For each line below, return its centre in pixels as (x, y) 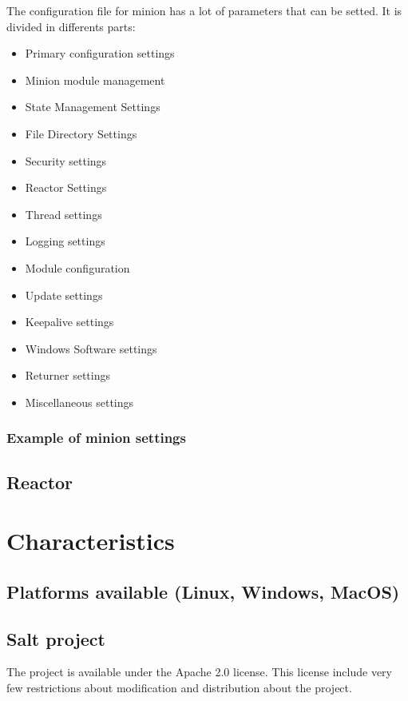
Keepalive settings (69, 322)
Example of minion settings (96, 438)
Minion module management (95, 80)
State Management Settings (93, 107)
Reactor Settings (66, 187)
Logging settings (65, 241)
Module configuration (77, 267)
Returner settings (68, 375)
